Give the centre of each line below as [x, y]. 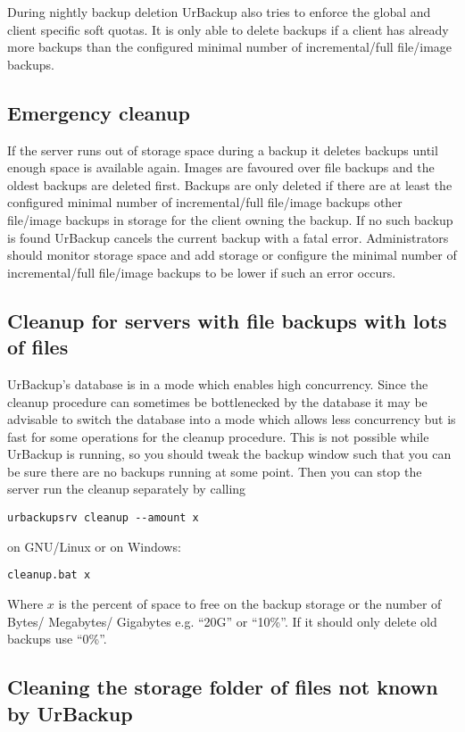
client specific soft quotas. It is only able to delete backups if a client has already [228, 29]
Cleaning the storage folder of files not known [223, 687]
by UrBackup [70, 713]
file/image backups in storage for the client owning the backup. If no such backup [230, 219]
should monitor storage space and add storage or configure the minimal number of [232, 255]
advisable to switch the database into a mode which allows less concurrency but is [232, 419]
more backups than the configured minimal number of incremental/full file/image [230, 47]
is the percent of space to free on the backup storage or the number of [250, 603]
